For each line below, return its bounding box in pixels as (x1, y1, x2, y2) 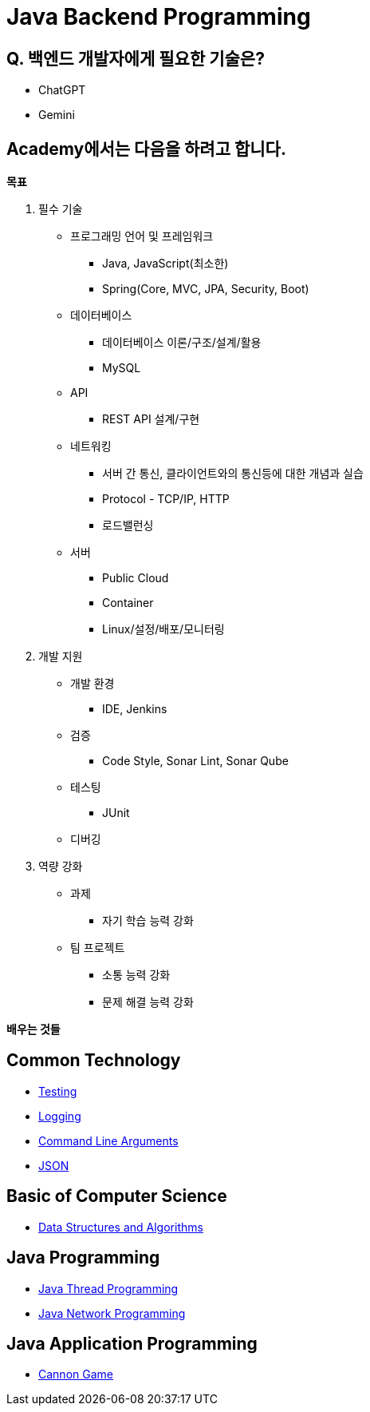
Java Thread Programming (38, 1281, 179, 1295)
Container (102, 596, 154, 610)
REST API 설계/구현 (102, 412, 200, 426)
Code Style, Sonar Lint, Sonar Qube (102, 754, 289, 768)
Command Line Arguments (38, 1133, 179, 1148)
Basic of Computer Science (6, 1186, 227, 1207)
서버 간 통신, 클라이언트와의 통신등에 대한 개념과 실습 (102, 466, 364, 481)
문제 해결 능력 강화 (102, 995, 194, 1009)
